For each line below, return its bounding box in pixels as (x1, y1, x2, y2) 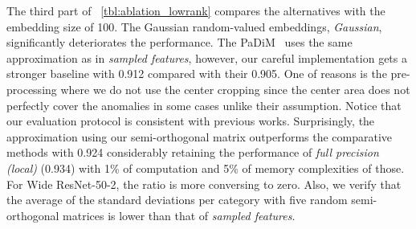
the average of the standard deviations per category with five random (6, 191, 348, 208)
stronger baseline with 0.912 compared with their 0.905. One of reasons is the (6, 65, 387, 82)
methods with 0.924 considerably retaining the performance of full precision (6, 144, 379, 161)
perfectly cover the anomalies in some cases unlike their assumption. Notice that (6, 96, 402, 113)
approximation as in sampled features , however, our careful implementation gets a (6, 49, 407, 66)
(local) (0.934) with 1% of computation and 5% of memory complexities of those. (6, 159, 405, 176)
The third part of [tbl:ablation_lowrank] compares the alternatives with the (6, 2, 385, 18)
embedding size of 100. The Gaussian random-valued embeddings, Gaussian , (6, 18, 382, 35)
